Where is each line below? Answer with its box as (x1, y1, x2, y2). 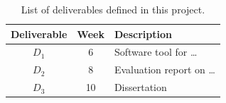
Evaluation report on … (114, 62, 215, 77)
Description (114, 26, 172, 41)
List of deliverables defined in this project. (21, 2, 205, 16)
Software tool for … (114, 44, 198, 59)
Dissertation (114, 80, 167, 95)
